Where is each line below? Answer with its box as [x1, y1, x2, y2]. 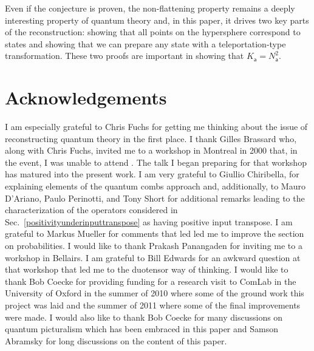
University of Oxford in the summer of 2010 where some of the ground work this [5, 287, 304, 299]
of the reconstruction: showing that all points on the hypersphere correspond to [5, 26, 301, 38]
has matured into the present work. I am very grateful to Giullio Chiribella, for [5, 168, 299, 180]
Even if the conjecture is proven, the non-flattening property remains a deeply [5, 2, 295, 14]
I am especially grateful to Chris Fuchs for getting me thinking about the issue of [5, 120, 308, 133]
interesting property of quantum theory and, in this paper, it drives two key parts [5, 13, 309, 26]
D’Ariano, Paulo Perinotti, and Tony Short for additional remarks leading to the [5, 191, 305, 204]
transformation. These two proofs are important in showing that [5, 49, 244, 62]
